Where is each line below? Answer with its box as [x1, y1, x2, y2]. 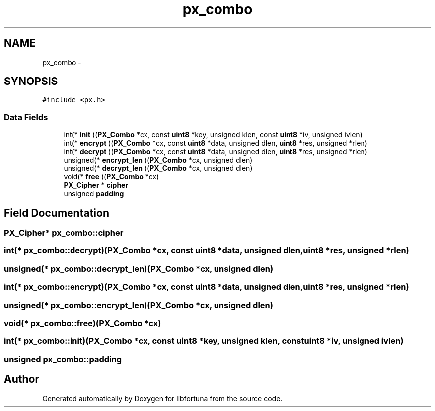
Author [4, 373, 39, 386]
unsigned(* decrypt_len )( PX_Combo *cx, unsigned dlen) [64, 164, 253, 173]
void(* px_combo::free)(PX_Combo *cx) [4, 318, 161, 328]
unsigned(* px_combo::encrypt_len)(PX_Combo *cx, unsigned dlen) [4, 300, 273, 310]
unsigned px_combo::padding [4, 354, 122, 364]
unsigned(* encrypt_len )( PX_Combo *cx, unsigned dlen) [64, 156, 253, 164]
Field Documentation [4, 206, 109, 219]
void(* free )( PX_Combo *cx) [64, 172, 159, 181]
